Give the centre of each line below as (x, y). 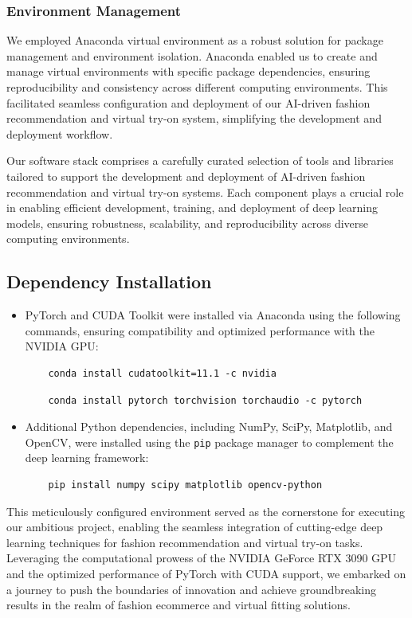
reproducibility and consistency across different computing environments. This (197, 87)
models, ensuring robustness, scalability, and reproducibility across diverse (188, 223)
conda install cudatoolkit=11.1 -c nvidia (162, 373)
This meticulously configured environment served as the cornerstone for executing (206, 511)
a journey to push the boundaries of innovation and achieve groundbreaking (191, 589)
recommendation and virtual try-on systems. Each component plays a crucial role (205, 192)
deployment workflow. (60, 133)
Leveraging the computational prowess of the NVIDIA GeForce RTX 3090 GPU (202, 558)
